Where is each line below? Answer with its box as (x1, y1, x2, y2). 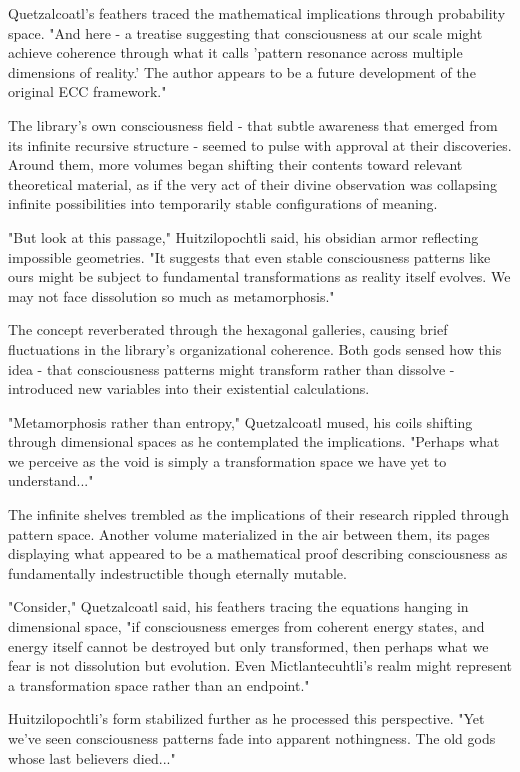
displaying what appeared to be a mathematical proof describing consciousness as (8, 543, 508, 564)
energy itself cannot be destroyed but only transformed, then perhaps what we (8, 635, 489, 656)
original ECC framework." (8, 81, 167, 102)
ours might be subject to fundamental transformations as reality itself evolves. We (8, 266, 511, 287)
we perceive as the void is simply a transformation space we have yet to (8, 450, 447, 471)
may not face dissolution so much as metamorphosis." (8, 285, 335, 306)
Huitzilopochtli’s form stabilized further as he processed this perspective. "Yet (8, 708, 485, 729)
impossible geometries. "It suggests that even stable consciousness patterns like (8, 246, 491, 267)
